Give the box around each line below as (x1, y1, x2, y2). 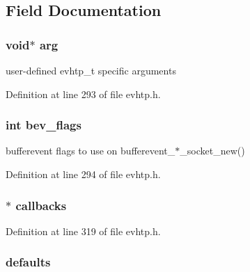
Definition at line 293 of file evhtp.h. (6, 86, 161, 101)
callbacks (15, 196, 67, 214)
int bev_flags (6, 116, 81, 134)
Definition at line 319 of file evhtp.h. (6, 223, 161, 238)
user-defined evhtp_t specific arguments (6, 63, 176, 77)
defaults (6, 253, 51, 271)
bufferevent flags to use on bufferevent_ (6, 143, 175, 158)
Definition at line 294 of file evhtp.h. (6, 167, 161, 181)
